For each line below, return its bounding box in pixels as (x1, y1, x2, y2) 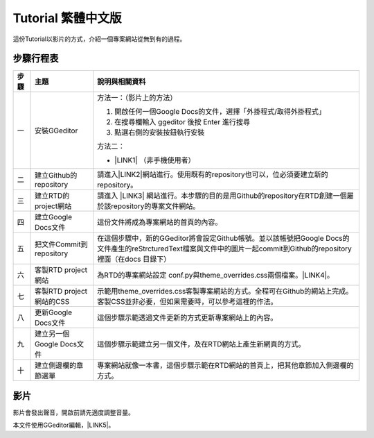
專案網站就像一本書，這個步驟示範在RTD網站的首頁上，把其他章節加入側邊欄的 (97, 361, 354, 371)
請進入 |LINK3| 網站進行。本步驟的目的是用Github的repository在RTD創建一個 (97, 191, 347, 201)
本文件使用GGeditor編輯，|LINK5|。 (12, 421, 115, 430)
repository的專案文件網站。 (111, 201, 200, 211)
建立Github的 (35, 171, 78, 180)
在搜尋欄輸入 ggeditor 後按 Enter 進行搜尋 (114, 117, 251, 127)
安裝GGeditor (35, 126, 78, 135)
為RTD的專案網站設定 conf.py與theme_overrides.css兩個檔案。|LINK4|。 (97, 271, 335, 280)
